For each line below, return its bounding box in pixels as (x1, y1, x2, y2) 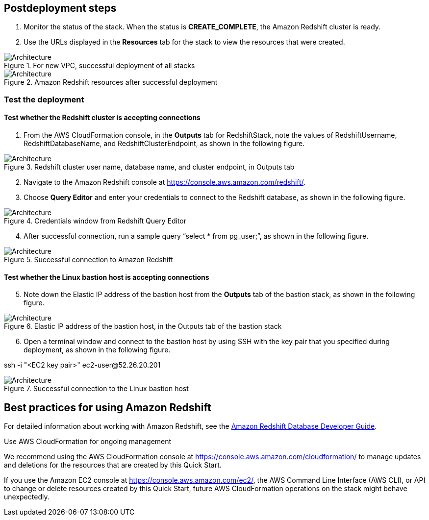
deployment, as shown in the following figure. (24, 346, 171, 354)
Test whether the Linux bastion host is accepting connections (4, 272, 209, 281)
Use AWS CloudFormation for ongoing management (4, 437, 172, 446)
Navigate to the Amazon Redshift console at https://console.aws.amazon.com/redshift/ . (24, 178, 306, 187)
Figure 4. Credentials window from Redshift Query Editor (4, 217, 186, 225)
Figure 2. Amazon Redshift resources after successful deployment (4, 78, 218, 87)
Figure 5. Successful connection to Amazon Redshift (4, 255, 173, 264)
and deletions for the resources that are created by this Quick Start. (4, 461, 222, 470)
